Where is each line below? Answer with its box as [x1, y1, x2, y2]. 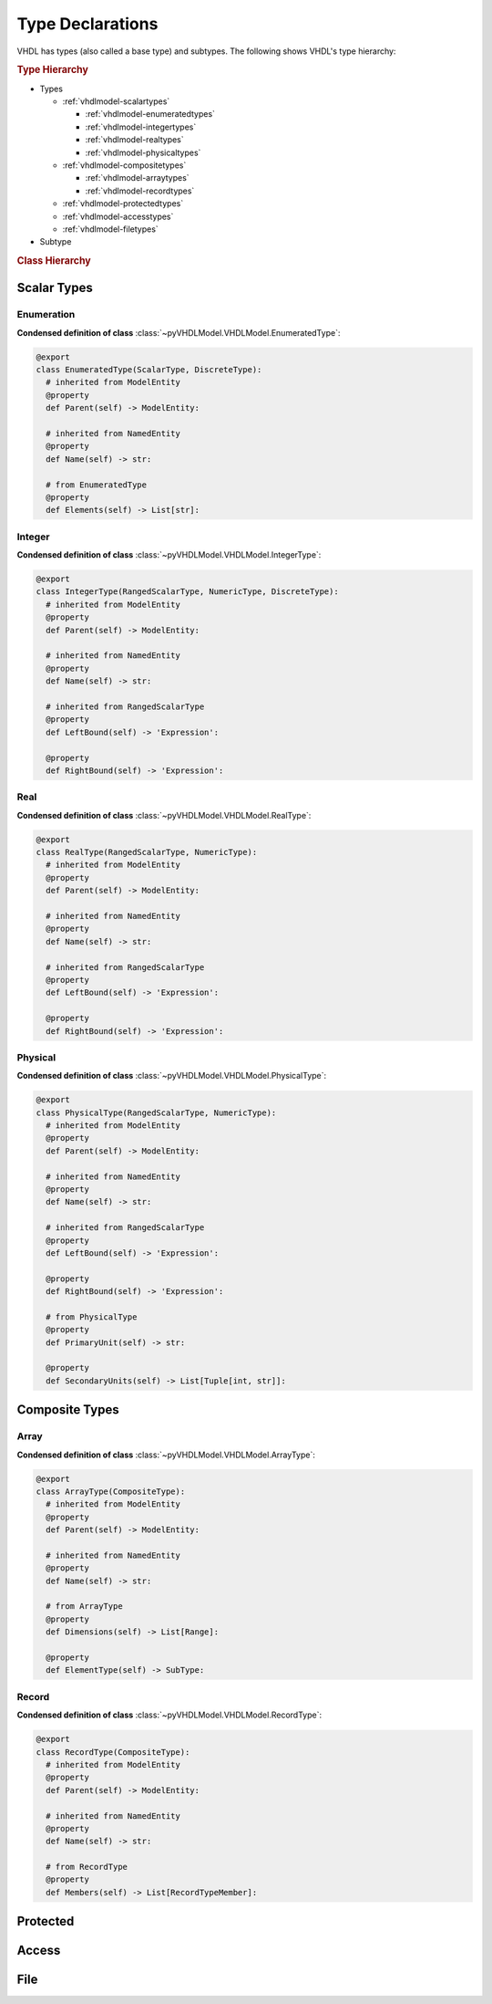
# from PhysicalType [46, 1311, 138, 1322]
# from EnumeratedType [46, 479, 148, 490]
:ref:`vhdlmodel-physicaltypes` [85, 147, 201, 158]
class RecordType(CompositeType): [36, 1747, 190, 1757]
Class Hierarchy [16, 255, 91, 267]
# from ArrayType [46, 1602, 123, 1612]
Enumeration [16, 308, 76, 321]
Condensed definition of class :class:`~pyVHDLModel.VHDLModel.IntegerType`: [16, 549, 322, 560]
